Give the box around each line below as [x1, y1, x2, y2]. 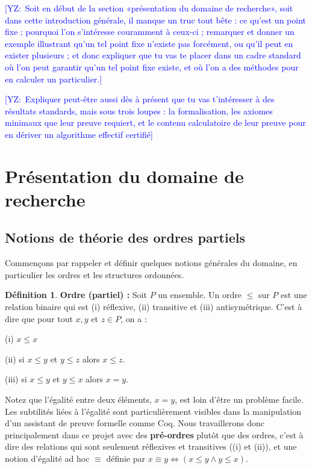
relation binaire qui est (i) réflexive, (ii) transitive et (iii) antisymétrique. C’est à [5, 300, 302, 313]
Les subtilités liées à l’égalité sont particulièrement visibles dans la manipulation [5, 405, 302, 417]
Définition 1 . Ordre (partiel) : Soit [5, 288, 147, 301]
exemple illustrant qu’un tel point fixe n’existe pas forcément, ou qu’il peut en [5, 37, 293, 49]
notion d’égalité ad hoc [5, 452, 90, 465]
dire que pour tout [5, 312, 73, 325]
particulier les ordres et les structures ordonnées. [5, 268, 184, 281]
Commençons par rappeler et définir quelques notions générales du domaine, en [5, 256, 298, 269]
